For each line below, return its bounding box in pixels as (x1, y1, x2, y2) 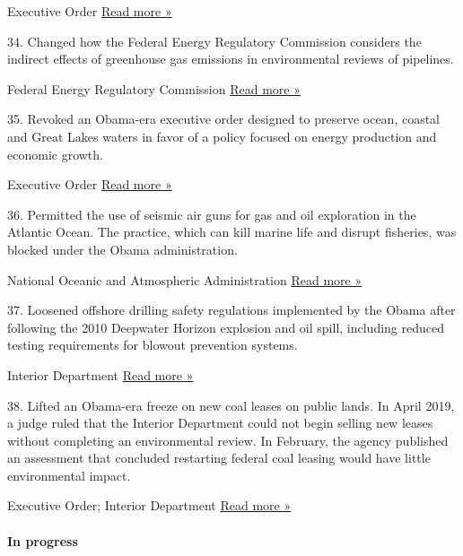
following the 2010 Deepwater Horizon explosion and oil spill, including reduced (7, 317, 445, 336)
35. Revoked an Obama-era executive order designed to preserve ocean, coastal (7, 109, 441, 128)
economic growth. (7, 144, 103, 163)
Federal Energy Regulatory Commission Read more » (7, 79, 301, 98)
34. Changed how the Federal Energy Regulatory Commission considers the (7, 31, 422, 50)
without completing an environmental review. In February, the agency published (7, 430, 449, 449)
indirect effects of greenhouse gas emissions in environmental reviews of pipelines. (7, 49, 454, 68)
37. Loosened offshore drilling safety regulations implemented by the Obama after (7, 300, 456, 319)
